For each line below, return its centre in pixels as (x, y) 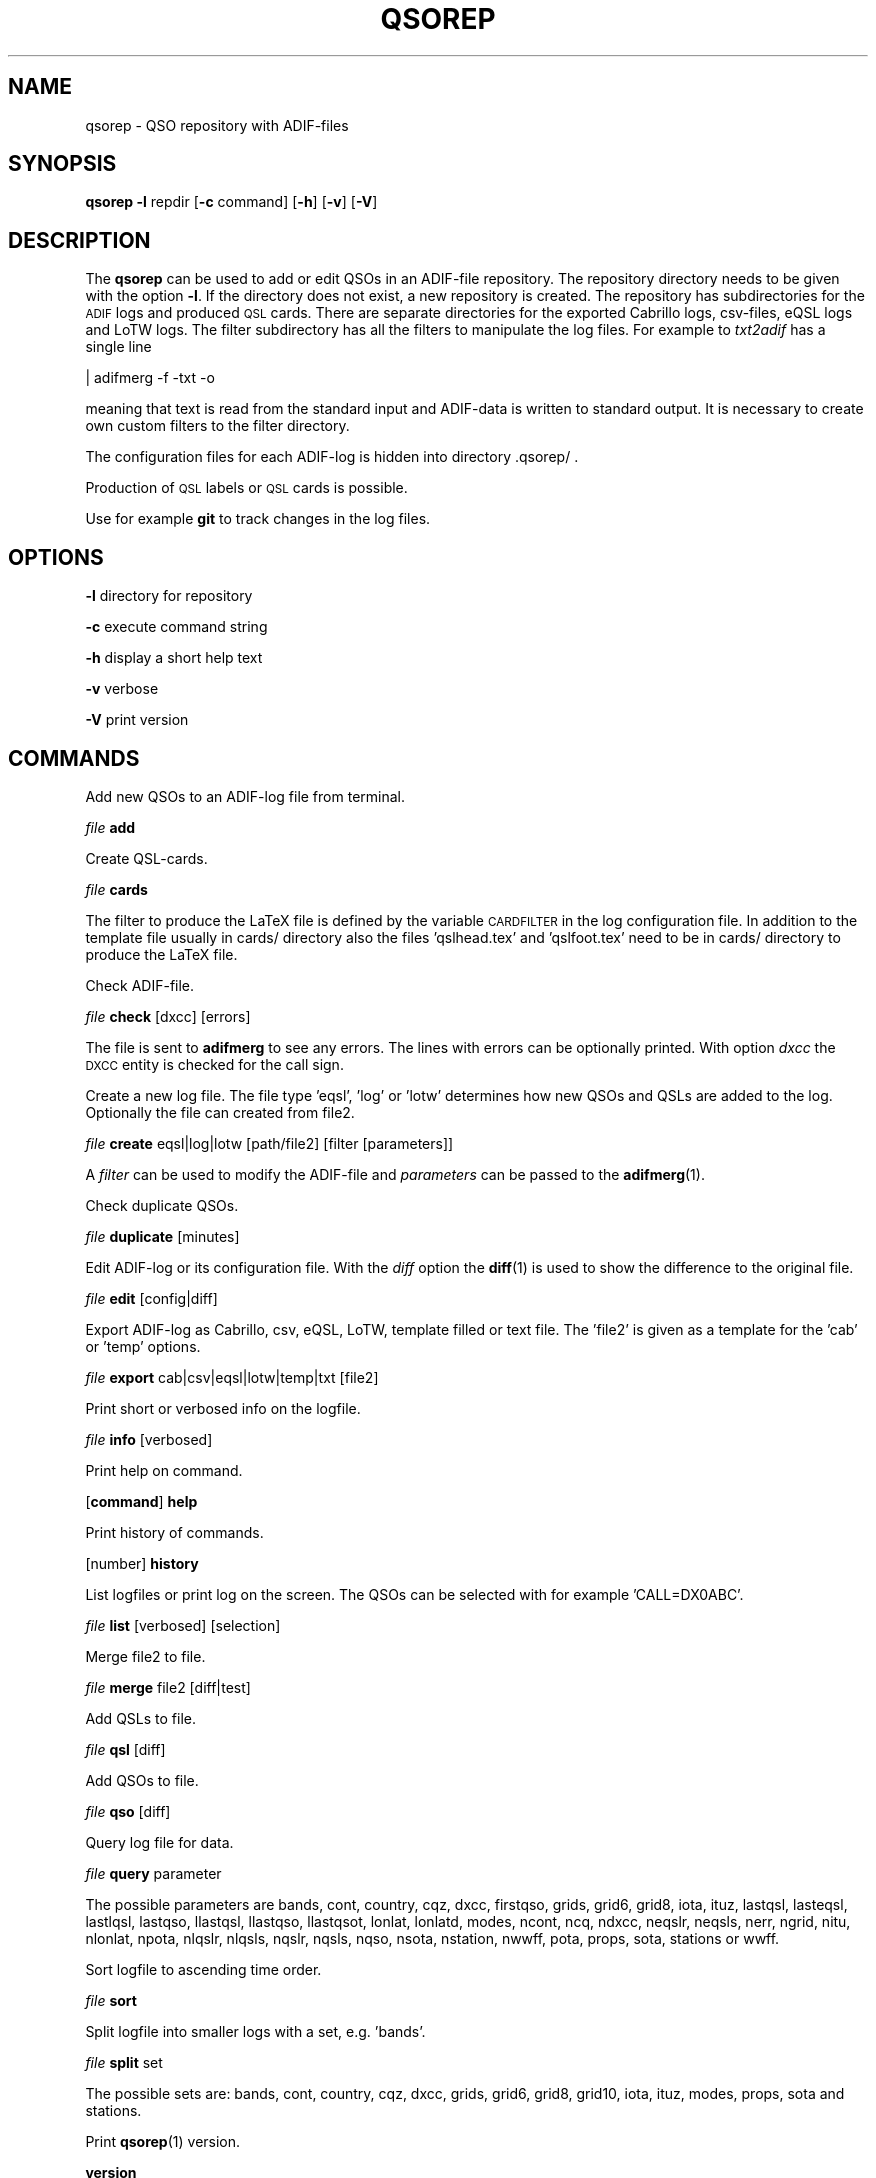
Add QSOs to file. (142, 1780)
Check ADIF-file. (140, 985)
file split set (124, 2062)
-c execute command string (176, 627)
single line (118, 347)
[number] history (142, 1563)
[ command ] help (141, 1501)
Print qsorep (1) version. (163, 2141)
